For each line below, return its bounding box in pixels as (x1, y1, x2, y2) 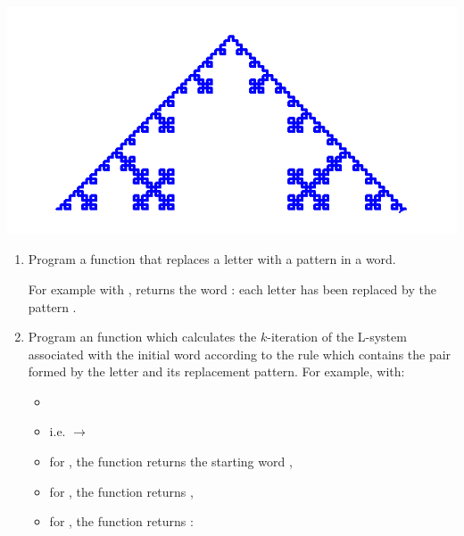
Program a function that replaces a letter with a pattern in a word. (28, 250, 396, 268)
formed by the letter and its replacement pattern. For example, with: (28, 362, 405, 381)
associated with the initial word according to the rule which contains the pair (28, 344, 452, 363)
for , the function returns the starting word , (49, 452, 293, 471)
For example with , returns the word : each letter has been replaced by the (28, 279, 436, 298)
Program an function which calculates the (28, 327, 257, 346)
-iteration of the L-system (267, 327, 407, 346)
